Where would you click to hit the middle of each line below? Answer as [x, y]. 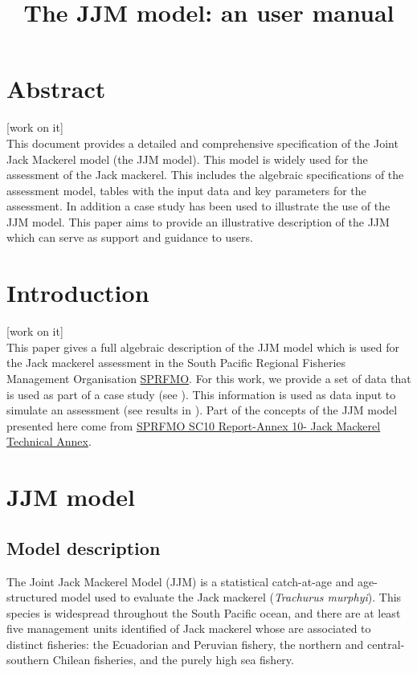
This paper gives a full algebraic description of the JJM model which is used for [203, 347]
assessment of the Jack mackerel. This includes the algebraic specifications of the [205, 175]
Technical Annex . [49, 441]
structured [32, 597]
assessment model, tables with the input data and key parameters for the [186, 190]
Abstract [56, 89]
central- [386, 644]
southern [28, 660]
